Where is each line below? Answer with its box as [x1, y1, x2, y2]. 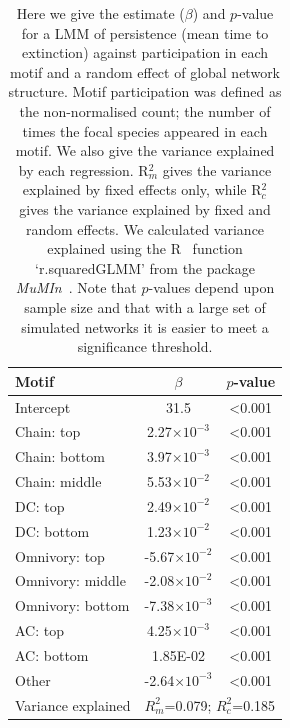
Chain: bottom [15, 446, 105, 467]
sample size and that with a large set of [24, 296, 266, 317]
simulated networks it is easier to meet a [21, 316, 269, 337]
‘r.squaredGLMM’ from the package [35, 257, 255, 278]
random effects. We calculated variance [25, 218, 265, 239]
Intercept [15, 396, 71, 417]
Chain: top [15, 421, 81, 442]
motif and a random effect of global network [10, 61, 281, 82]
